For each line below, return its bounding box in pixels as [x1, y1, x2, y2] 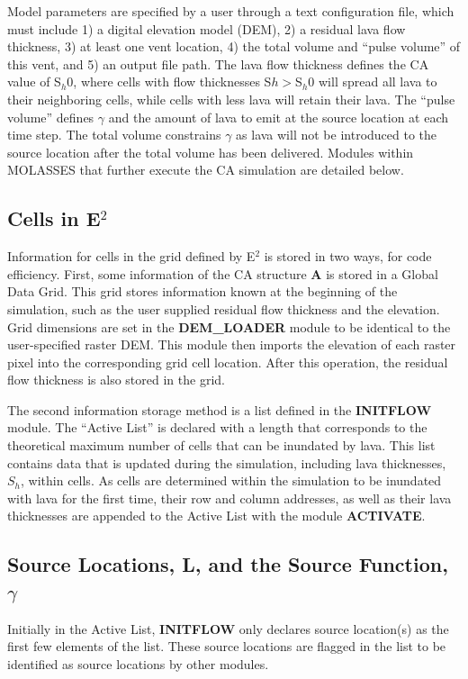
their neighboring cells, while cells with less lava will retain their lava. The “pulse [7, 89, 455, 108]
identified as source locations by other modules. [7, 654, 269, 673]
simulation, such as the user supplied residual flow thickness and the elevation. [7, 299, 440, 318]
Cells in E [7, 204, 101, 232]
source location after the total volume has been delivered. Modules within [7, 142, 414, 161]
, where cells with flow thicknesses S [73, 72, 272, 91]
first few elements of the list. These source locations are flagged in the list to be [7, 637, 446, 656]
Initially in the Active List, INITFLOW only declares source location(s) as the [7, 619, 449, 638]
